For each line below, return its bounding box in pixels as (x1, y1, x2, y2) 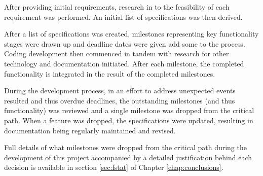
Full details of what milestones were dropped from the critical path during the (4, 142, 247, 153)
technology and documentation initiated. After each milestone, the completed (4, 58, 244, 68)
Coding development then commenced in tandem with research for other (4, 48, 229, 59)
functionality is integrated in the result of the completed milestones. (4, 68, 215, 79)
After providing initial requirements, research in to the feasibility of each (4, 2, 230, 12)
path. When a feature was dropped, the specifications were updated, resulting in (4, 115, 253, 125)
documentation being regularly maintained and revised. (4, 125, 176, 135)
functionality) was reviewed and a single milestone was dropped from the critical (4, 105, 254, 116)
